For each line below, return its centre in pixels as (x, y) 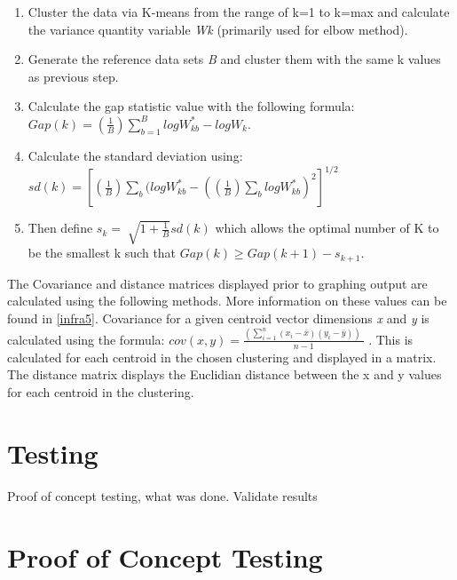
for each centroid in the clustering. (101, 391)
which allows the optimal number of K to (327, 228)
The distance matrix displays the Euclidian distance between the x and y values (225, 374)
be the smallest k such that (102, 253)
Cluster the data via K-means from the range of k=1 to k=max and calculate (239, 12)
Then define (60, 228)
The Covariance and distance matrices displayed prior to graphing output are (217, 283)
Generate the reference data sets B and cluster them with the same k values (234, 59)
